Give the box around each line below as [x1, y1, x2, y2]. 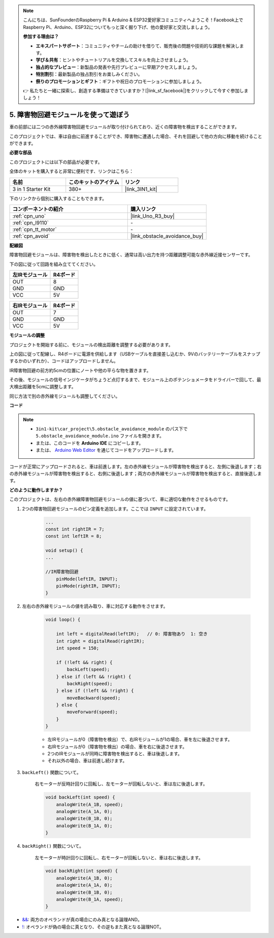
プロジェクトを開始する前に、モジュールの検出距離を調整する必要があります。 [9, 342, 174, 348]
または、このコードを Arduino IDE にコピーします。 [36, 440, 144, 446]
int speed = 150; [56, 645, 99, 651]
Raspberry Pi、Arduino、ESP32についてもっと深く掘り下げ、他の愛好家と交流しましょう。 [23, 24, 213, 30]
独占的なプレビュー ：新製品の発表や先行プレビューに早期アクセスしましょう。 [36, 64, 200, 70]
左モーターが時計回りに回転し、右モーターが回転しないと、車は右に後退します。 [35, 854, 203, 860]
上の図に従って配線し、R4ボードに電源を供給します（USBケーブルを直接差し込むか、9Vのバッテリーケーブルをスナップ [9, 351, 261, 357]
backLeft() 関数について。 [22, 769, 81, 775]
